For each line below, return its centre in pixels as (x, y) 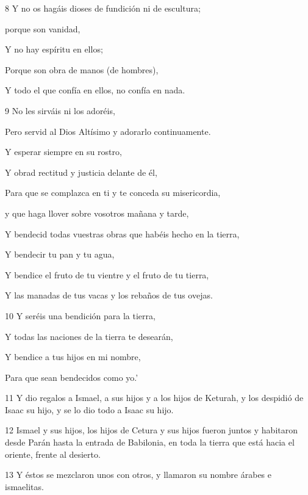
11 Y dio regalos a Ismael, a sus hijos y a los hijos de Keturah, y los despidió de (154, 398)
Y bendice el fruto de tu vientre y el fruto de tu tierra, (107, 274)
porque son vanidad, (43, 28)
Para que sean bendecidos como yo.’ (72, 377)
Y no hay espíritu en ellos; (54, 49)
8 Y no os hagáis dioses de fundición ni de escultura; (103, 8)
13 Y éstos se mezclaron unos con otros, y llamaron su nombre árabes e (138, 475)
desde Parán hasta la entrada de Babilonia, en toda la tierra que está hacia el (150, 442)
